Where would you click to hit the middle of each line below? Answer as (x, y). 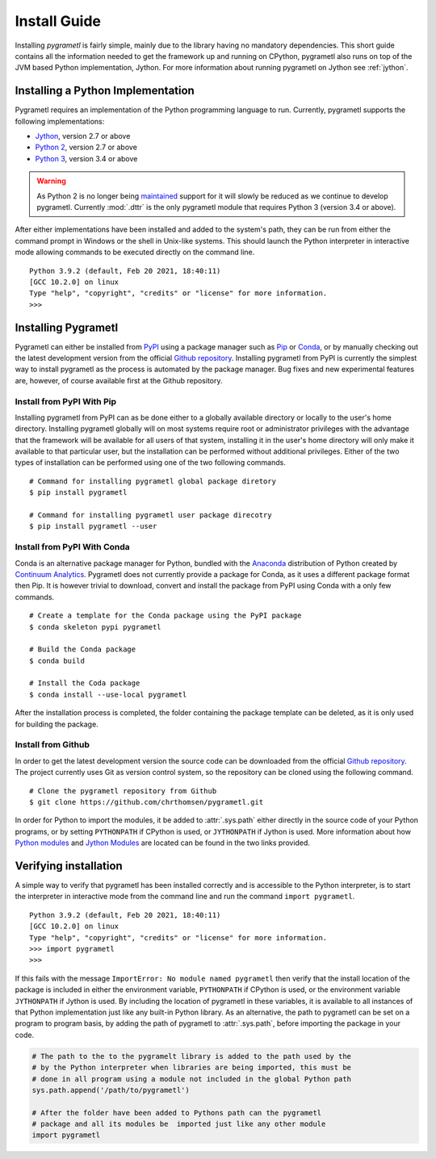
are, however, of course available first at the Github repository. (119, 380)
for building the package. (57, 724)
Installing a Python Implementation (105, 91)
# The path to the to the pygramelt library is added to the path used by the (191, 1056)
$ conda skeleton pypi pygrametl (95, 627)
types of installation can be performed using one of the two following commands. (150, 462)
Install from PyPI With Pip (66, 401)
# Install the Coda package (85, 683)
